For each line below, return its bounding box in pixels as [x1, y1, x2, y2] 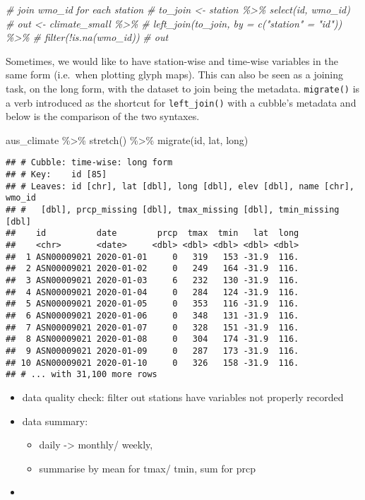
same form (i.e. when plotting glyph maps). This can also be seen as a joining [6, 67, 344, 82]
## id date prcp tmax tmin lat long [6, 228, 299, 239]
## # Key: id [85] [6, 169, 107, 180]
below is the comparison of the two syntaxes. [6, 109, 200, 124]
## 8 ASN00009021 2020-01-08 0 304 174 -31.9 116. [6, 334, 299, 345]
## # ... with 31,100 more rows [6, 369, 157, 380]
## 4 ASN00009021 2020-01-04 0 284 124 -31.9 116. [6, 287, 299, 297]
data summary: [22, 413, 88, 428]
